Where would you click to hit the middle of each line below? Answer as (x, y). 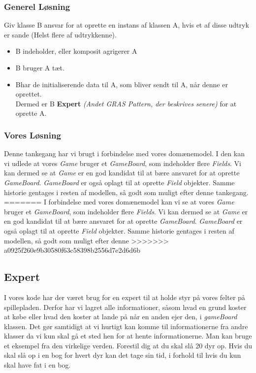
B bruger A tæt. (40, 68)
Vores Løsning (32, 135)
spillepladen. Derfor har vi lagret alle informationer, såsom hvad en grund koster (125, 307)
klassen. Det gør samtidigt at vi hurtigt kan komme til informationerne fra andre (126, 326)
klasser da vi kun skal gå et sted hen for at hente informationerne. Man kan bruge (128, 336)
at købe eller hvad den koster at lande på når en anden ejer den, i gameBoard (121, 317)
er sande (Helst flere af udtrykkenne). (60, 34)
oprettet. (29, 94)
